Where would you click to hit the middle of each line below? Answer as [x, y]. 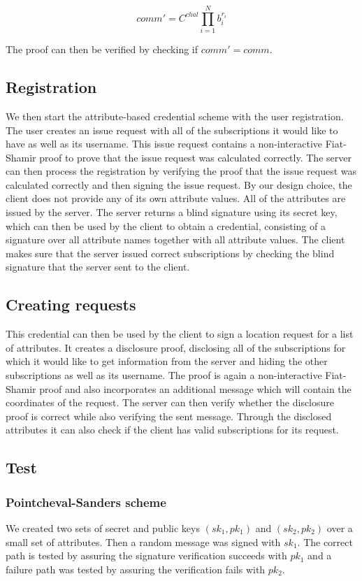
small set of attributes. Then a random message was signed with [143, 541]
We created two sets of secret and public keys [103, 528]
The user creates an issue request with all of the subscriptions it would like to [172, 130]
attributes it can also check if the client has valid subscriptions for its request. [172, 430]
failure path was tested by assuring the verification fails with [136, 569]
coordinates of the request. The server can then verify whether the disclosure [170, 402]
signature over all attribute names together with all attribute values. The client [175, 239]
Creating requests [71, 304]
